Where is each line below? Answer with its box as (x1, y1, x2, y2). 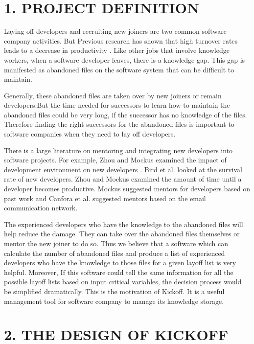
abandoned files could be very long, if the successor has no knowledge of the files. (4, 109, 247, 119)
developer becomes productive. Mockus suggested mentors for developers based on (4, 183, 251, 194)
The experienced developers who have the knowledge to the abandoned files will (4, 219, 243, 229)
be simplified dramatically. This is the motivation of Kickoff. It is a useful (4, 286, 225, 296)
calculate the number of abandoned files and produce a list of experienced (4, 248, 225, 258)
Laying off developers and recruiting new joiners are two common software (4, 26, 227, 36)
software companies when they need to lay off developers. (4, 129, 176, 139)
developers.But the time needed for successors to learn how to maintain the (4, 100, 230, 110)
